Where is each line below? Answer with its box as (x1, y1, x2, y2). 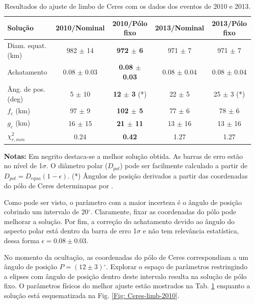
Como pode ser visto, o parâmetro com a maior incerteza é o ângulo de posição (4, 197, 242, 207)
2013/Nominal (155, 23, 204, 33)
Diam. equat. (7, 40, 47, 51)
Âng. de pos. (7, 83, 46, 94)
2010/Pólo (112, 18, 148, 28)
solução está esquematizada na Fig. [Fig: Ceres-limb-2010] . (4, 290, 179, 300)
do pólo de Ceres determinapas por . (4, 180, 113, 191)
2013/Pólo (211, 18, 247, 28)
